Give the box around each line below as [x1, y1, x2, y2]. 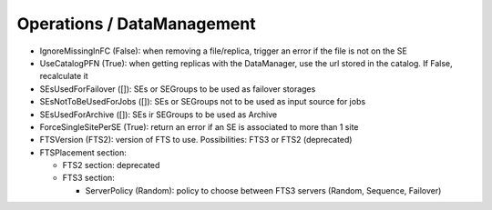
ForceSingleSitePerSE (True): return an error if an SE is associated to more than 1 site [39, 121, 359, 132]
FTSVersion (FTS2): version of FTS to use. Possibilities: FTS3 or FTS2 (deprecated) [39, 135, 353, 145]
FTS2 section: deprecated [62, 160, 160, 171]
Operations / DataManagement [16, 14, 256, 34]
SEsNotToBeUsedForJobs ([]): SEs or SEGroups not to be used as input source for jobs [39, 96, 366, 107]
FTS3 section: [62, 173, 116, 184]
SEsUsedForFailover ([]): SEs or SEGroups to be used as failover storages [39, 83, 316, 95]
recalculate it [39, 71, 88, 82]
